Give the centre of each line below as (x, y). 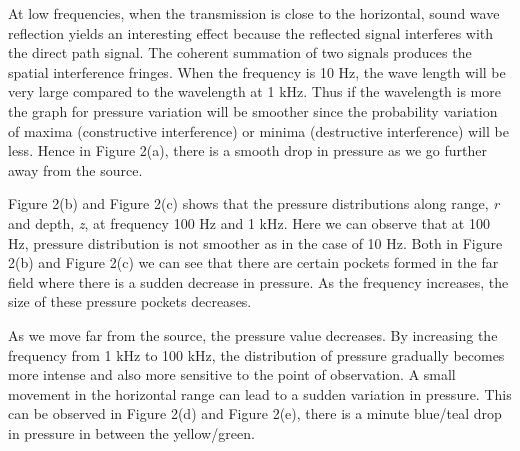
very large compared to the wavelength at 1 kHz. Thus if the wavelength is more (254, 91)
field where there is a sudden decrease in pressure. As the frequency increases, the (258, 281)
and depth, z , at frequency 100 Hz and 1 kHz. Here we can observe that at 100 (249, 222)
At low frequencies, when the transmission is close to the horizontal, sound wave (254, 13)
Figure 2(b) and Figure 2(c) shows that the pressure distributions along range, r (254, 203)
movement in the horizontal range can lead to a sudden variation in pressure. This (260, 393)
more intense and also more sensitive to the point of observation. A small (232, 374)
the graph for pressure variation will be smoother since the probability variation (253, 110)
